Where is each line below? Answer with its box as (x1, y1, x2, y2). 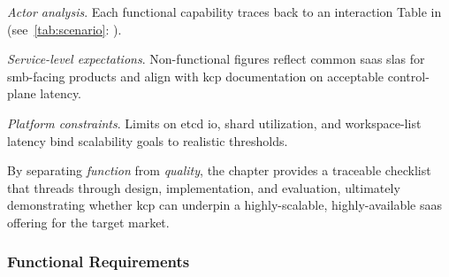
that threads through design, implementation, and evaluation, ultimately (7, 178, 400, 196)
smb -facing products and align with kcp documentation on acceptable (7, 66, 384, 85)
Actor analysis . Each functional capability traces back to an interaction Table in (7, 3, 442, 20)
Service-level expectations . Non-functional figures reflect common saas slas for (7, 50, 425, 68)
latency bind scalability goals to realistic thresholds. (7, 131, 288, 150)
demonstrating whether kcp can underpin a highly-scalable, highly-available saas (7, 196, 443, 214)
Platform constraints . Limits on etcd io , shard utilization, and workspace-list (7, 113, 422, 132)
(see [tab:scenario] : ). (7, 19, 122, 38)
